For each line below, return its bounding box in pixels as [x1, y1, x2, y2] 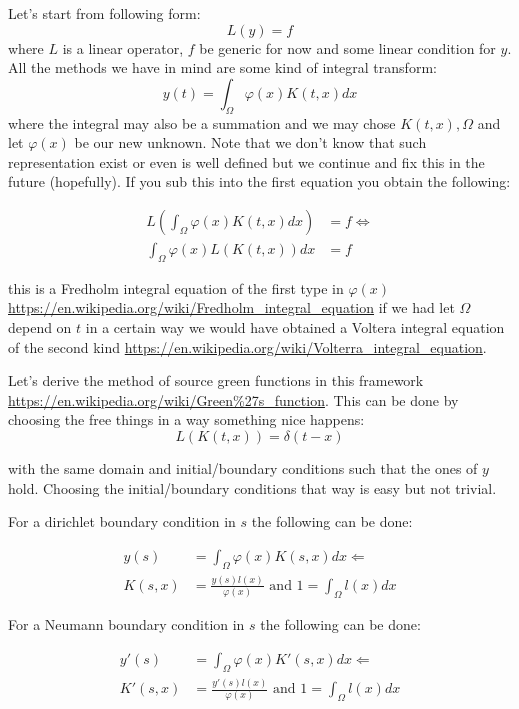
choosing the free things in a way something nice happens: [8, 409, 365, 430]
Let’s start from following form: [8, 3, 201, 23]
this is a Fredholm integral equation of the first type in [8, 277, 344, 298]
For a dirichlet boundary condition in [8, 511, 236, 532]
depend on [8, 317, 72, 337]
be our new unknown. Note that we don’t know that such [74, 132, 427, 153]
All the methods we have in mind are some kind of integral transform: [8, 57, 437, 78]
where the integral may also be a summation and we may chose [8, 112, 396, 133]
